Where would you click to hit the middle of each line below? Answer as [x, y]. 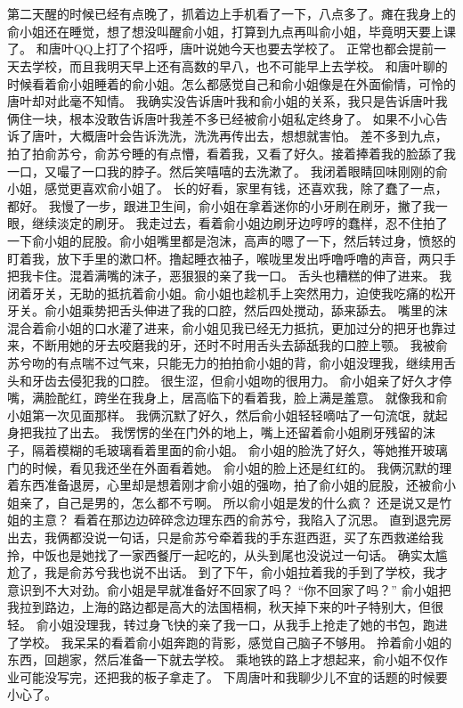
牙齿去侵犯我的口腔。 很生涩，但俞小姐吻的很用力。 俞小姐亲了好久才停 [242, 380]
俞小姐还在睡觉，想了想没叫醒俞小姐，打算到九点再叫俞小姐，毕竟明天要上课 [231, 31]
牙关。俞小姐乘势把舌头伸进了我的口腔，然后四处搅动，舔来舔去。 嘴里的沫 [227, 310]
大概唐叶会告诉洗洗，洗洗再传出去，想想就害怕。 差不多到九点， [258, 136]
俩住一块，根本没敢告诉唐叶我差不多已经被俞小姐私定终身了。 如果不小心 [221, 118]
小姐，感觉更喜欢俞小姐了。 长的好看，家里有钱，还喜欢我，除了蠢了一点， [227, 188]
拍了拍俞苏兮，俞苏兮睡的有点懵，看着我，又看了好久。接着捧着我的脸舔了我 [231, 153]
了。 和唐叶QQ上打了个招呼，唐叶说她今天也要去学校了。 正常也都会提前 [221, 49]
